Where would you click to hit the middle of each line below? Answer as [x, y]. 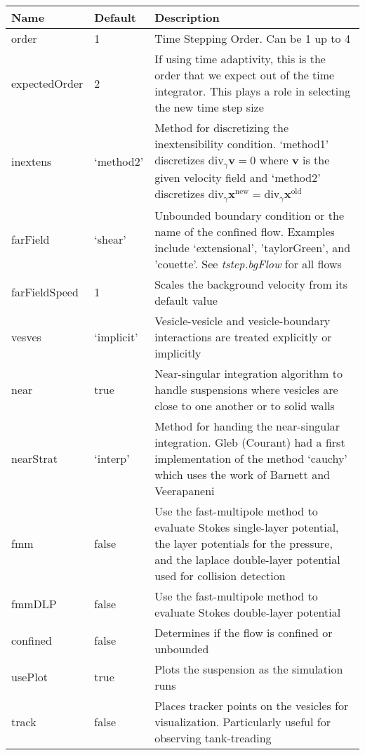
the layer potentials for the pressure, [244, 543]
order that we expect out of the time [245, 75]
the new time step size [209, 107]
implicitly [178, 353]
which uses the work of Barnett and [242, 474]
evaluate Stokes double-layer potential [248, 612]
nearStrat [34, 458]
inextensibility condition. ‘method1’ [242, 144]
